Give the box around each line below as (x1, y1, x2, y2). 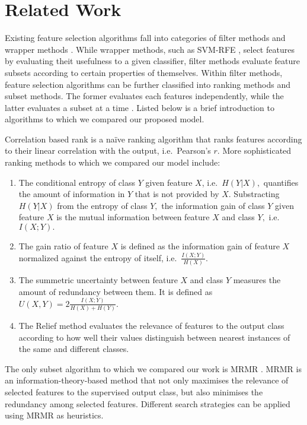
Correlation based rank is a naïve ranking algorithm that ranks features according (5, 132, 302, 145)
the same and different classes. (18, 342, 129, 355)
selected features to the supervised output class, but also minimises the (5, 386, 263, 398)
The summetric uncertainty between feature (18, 274, 178, 286)
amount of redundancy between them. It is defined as (18, 285, 213, 297)
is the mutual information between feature (56, 211, 210, 223)
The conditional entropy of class (18, 176, 135, 188)
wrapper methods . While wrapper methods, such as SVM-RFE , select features (5, 43, 295, 55)
